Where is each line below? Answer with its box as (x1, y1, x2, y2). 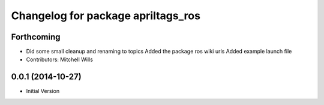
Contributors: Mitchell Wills (26, 56, 93, 63)
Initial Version (26, 88, 60, 95)
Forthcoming (11, 32, 61, 42)
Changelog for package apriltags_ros (11, 9, 201, 22)
